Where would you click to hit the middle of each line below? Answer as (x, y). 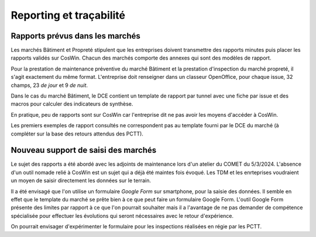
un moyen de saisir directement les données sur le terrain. (81, 180)
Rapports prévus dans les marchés (75, 36)
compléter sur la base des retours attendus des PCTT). (77, 134)
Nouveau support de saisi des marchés (84, 150)
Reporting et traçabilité (68, 15)
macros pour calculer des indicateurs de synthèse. (72, 104)
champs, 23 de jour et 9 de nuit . (49, 85)
